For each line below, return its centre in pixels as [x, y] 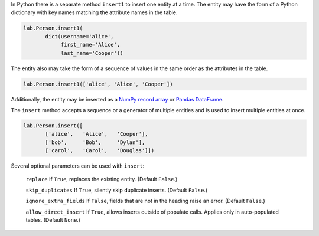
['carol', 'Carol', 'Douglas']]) [100, 151]
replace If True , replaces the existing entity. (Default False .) [102, 179]
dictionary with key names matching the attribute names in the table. [94, 12]
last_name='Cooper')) [92, 53]
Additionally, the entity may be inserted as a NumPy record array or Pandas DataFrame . [117, 99]
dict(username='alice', [80, 36]
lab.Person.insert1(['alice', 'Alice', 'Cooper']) [98, 84]
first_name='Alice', [90, 45]
